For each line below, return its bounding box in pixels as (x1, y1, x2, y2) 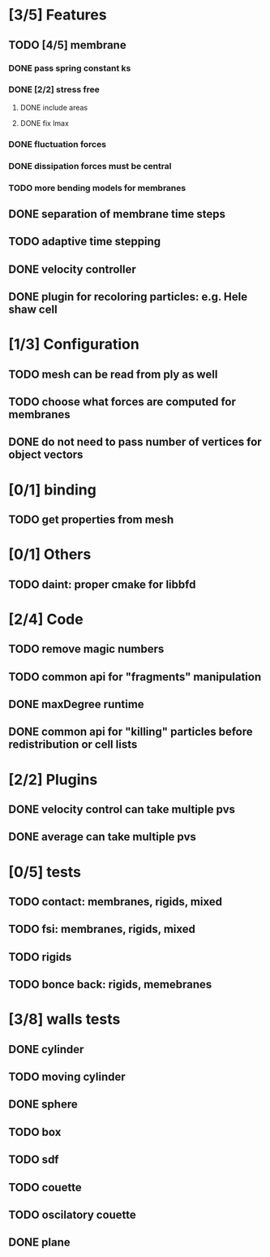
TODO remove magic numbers (8, 642, 165, 656)
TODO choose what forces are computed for (8, 395, 237, 409)
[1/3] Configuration (8, 335, 139, 354)
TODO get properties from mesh (8, 513, 174, 527)
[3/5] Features (8, 6, 107, 24)
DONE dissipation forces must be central (8, 160, 172, 171)
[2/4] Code (8, 610, 84, 628)
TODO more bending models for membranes (8, 182, 186, 193)
